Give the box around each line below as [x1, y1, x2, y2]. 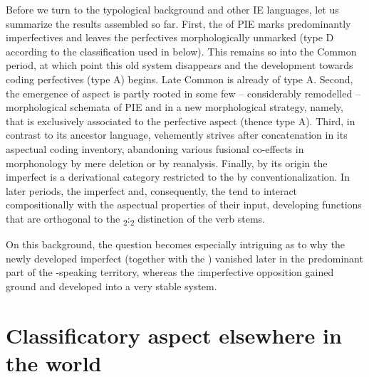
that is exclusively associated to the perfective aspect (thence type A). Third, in [6, 113, 355, 128]
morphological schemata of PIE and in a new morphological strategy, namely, [6, 100, 343, 115]
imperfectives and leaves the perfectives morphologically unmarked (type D [6, 30, 334, 45]
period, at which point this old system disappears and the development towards [6, 58, 353, 73]
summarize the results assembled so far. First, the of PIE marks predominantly [6, 16, 351, 31]
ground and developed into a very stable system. [6, 278, 217, 293]
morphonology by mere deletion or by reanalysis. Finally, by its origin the [6, 155, 328, 170]
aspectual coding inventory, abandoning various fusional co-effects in [6, 141, 304, 156]
